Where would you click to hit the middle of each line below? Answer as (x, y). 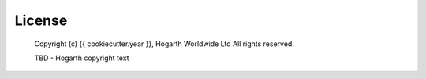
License (41, 20)
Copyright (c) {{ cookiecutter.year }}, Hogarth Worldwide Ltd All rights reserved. (164, 44)
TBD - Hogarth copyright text (82, 58)
